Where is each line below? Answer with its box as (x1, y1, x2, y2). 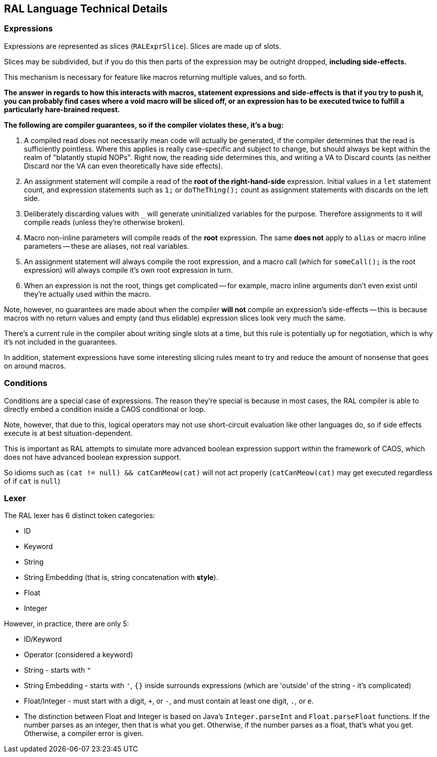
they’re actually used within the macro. (24, 289, 151, 298)
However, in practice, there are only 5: (4, 619, 129, 628)
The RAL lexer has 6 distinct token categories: (4, 511, 155, 520)
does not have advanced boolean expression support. (4, 452, 181, 461)
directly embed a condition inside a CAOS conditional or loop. (4, 404, 206, 413)
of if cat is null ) (4, 476, 60, 485)
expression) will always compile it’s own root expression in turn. (24, 265, 233, 274)
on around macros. (4, 361, 66, 370)
